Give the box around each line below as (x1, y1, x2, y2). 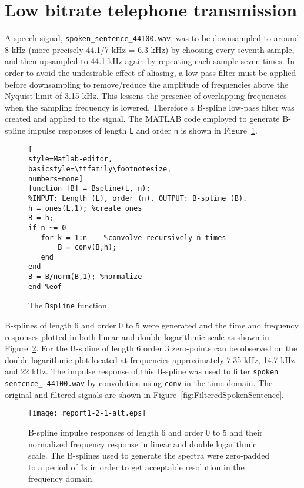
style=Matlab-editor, (28, 155, 113, 164)
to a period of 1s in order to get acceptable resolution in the (28, 460, 245, 473)
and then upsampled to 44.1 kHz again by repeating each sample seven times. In (5, 55, 295, 67)
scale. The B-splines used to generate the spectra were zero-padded (28, 449, 270, 462)
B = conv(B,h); (58, 243, 117, 252)
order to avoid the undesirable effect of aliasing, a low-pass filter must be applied (5, 66, 296, 78)
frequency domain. (28, 472, 95, 484)
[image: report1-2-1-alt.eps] (28, 409, 146, 418)
